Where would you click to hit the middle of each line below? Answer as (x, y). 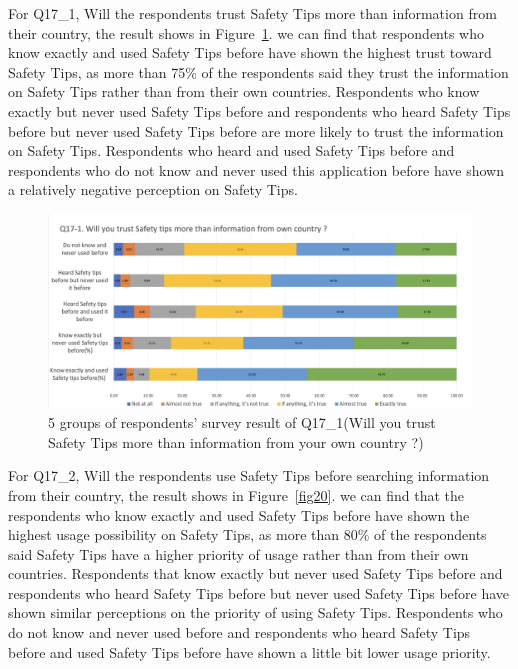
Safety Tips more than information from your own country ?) (236, 441)
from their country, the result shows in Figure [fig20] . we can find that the (236, 494)
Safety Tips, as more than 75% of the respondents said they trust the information (258, 71)
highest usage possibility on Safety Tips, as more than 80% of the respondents (247, 534)
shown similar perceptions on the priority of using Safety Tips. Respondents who (255, 612)
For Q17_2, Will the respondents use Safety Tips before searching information (249, 475)
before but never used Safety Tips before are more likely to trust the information (256, 130)
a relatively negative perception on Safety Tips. (153, 189)
